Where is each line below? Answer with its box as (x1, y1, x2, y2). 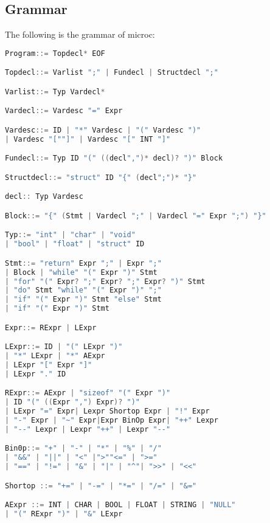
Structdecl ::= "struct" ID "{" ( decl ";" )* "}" (5, 173, 197, 182)
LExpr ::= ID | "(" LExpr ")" (5, 342, 123, 352)
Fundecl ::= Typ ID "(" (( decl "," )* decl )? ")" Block (5, 154, 223, 163)
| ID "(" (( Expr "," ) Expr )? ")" (5, 398, 140, 407)
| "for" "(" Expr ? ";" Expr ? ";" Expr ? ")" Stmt (5, 277, 206, 286)
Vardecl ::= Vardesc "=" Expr (5, 106, 123, 116)
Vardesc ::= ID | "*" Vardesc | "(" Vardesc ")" (5, 125, 201, 134)
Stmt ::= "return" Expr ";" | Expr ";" (5, 258, 162, 268)
